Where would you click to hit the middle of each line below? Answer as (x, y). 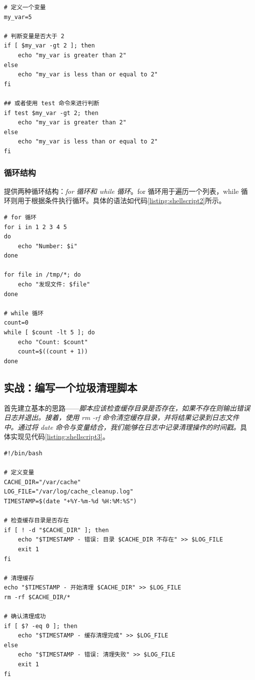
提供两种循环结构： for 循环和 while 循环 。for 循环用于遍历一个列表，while (121, 191)
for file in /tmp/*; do (42, 275)
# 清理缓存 (19, 578)
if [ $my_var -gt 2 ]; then (50, 46)
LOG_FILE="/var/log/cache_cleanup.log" (69, 492)
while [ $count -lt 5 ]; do (50, 333)
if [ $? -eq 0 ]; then (41, 626)
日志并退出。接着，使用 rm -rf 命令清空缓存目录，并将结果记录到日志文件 (122, 417)
